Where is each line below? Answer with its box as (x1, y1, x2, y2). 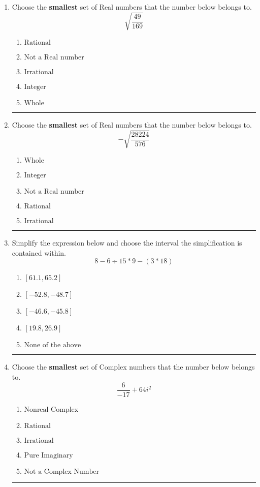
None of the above (24, 342, 81, 349)
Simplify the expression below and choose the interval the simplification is (12, 237, 242, 248)
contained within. (12, 247, 66, 258)
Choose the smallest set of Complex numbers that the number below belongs (12, 361, 255, 372)
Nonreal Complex (24, 406, 79, 413)
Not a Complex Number (24, 468, 99, 475)
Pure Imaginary (24, 451, 73, 459)
